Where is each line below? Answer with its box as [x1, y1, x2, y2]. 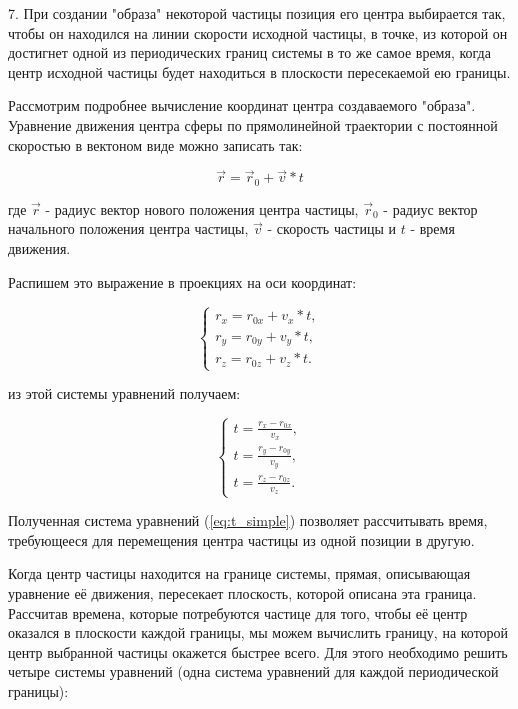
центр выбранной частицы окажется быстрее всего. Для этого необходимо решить [8, 641, 508, 662]
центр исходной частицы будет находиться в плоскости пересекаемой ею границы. [8, 61, 511, 82]
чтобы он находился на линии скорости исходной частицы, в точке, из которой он [8, 22, 508, 43]
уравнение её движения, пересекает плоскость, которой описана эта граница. [8, 583, 477, 603]
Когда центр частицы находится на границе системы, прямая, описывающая [8, 563, 471, 584]
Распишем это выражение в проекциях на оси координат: [8, 271, 357, 292]
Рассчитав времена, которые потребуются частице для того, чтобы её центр [8, 602, 468, 623]
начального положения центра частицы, [8, 218, 249, 239]
